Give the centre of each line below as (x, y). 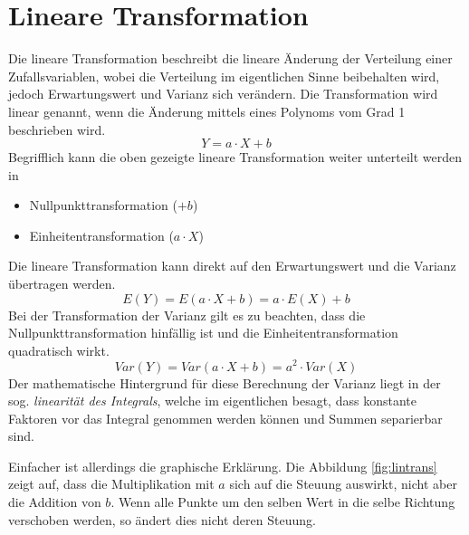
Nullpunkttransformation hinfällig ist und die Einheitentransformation (203, 333)
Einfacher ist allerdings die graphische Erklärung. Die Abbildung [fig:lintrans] (223, 466)
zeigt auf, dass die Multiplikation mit (111, 484)
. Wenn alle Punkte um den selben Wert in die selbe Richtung (283, 502)
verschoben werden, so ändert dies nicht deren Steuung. (162, 519)
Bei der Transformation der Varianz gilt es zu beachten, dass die (187, 315)
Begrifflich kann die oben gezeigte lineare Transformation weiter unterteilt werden (235, 157)
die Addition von (55, 502)
